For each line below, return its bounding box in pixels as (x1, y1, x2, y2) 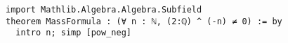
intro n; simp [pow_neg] (15, 28, 131, 38)
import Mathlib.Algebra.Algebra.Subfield (6, 5, 202, 15)
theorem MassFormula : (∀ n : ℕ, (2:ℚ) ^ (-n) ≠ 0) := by (6, 16, 282, 26)
